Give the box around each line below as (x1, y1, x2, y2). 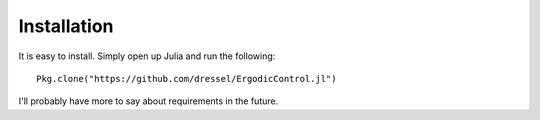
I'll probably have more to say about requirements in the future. (18, 95, 279, 107)
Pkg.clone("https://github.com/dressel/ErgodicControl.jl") (36, 73, 337, 84)
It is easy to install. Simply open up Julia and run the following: (18, 50, 276, 62)
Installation (18, 15, 114, 37)
